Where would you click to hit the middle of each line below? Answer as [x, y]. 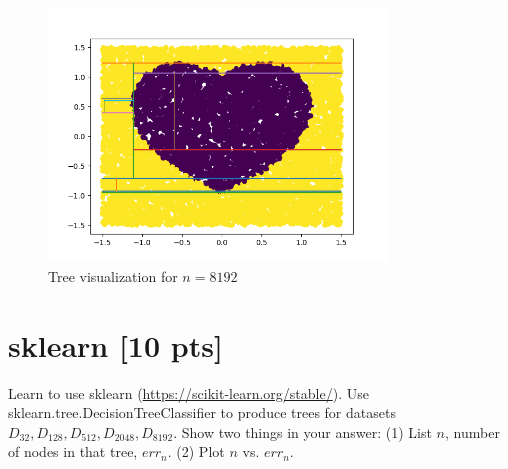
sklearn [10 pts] [115, 344]
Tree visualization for [113, 275]
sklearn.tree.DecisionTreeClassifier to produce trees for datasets [202, 412]
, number [472, 431]
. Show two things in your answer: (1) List [302, 431]
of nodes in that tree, [73, 451]
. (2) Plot [196, 451]
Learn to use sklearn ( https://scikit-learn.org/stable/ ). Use [188, 392]
